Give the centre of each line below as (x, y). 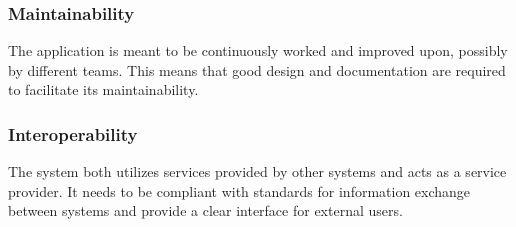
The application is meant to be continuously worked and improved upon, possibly (258, 50)
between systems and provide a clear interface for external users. (205, 210)
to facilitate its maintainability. (103, 89)
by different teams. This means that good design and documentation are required (257, 69)
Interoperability (73, 133)
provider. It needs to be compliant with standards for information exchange (239, 190)
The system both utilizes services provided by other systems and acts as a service (257, 171)
